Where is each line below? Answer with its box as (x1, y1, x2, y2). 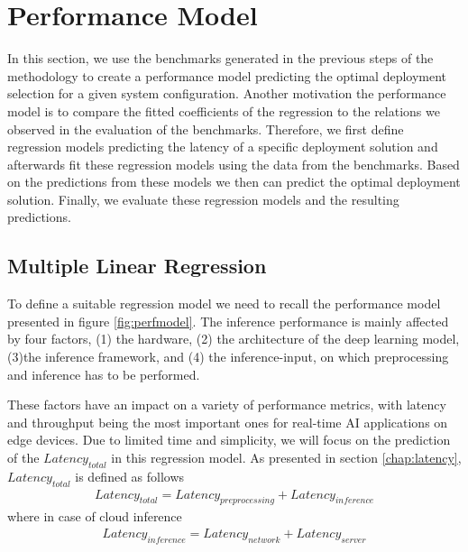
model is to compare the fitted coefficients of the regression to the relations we (7, 101, 440, 120)
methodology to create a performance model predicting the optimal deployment (7, 66, 447, 85)
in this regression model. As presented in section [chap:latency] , (111, 448, 462, 467)
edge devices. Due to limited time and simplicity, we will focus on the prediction (7, 430, 451, 449)
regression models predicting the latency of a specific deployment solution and (7, 137, 438, 156)
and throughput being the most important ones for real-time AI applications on (7, 412, 448, 431)
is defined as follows (75, 466, 185, 485)
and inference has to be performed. (7, 364, 200, 383)
